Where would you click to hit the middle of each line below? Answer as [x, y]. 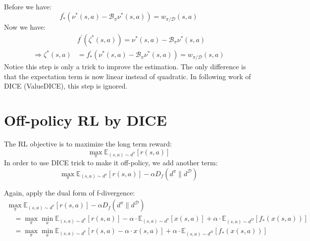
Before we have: [28, 6]
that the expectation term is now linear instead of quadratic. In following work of [128, 76]
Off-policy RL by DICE [85, 120]
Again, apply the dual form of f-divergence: [70, 192]
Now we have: [25, 27]
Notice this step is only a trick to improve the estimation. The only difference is [125, 67]
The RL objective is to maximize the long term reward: [88, 144]
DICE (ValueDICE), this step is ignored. [66, 86]
